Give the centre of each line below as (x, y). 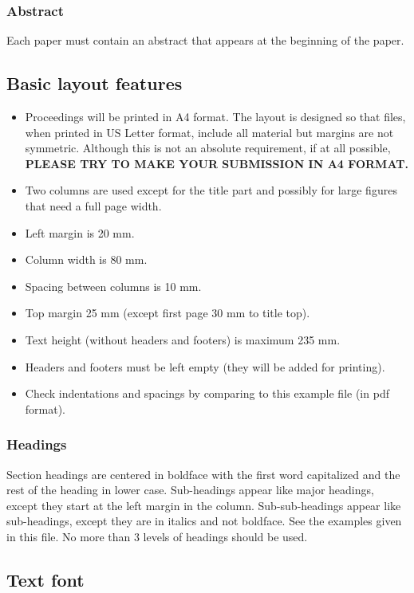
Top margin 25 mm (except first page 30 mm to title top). (168, 313)
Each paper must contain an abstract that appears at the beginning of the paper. (205, 40)
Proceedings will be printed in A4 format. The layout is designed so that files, (215, 117)
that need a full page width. (93, 205)
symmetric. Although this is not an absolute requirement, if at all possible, (208, 148)
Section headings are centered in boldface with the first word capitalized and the (203, 474)
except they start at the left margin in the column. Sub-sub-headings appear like (204, 505)
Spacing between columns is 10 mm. (113, 286)
